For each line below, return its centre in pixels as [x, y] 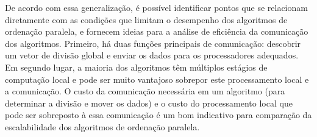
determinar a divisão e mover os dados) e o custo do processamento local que [149, 103]
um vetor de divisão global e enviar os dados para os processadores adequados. [152, 55]
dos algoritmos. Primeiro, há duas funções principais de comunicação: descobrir [153, 43]
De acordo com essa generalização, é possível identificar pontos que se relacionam [156, 7]
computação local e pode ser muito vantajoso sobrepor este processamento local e [157, 79]
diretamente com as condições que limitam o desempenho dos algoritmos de [146, 19]
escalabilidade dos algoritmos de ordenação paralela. [102, 126]
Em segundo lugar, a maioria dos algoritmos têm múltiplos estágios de [136, 67]
